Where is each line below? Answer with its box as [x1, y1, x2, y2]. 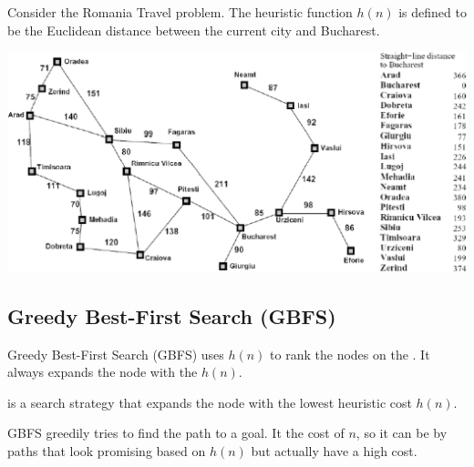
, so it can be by [355, 423, 448, 442]
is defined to [398, 3, 467, 21]
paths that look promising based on [7, 442, 206, 461]
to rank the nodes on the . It [270, 344, 430, 363]
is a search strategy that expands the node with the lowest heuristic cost [7, 392, 412, 411]
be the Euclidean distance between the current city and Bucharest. [7, 20, 380, 39]
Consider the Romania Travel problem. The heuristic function [7, 3, 353, 21]
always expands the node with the [7, 362, 198, 381]
